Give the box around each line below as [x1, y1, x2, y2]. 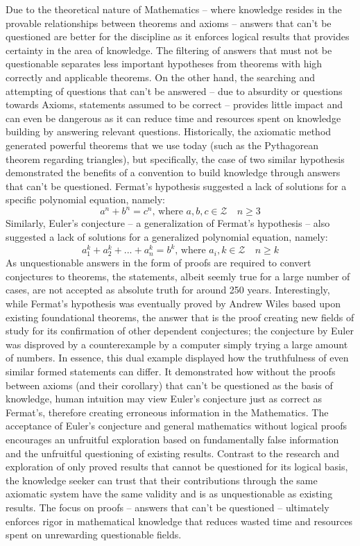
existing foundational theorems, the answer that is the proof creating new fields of [6, 309, 354, 324]
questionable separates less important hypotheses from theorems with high [6, 56, 323, 71]
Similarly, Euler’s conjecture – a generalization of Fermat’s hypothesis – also [6, 216, 330, 230]
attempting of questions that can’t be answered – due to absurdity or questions [6, 83, 343, 98]
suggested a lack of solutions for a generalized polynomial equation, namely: [6, 230, 328, 244]
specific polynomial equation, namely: [6, 192, 165, 207]
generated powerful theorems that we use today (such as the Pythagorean [6, 137, 318, 152]
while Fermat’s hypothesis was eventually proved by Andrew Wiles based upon [6, 296, 341, 311]
